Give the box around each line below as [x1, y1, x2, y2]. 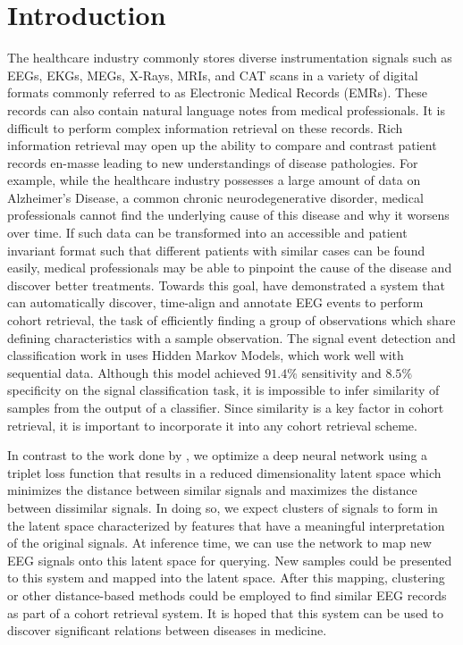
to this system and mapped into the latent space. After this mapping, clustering [7, 568, 445, 587]
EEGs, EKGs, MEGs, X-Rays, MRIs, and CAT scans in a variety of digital [7, 65, 418, 84]
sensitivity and [301, 363, 382, 381]
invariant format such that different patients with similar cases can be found [7, 240, 425, 259]
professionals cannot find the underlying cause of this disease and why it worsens [7, 205, 450, 224]
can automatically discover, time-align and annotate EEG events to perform [7, 293, 424, 312]
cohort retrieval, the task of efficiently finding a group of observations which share [7, 311, 456, 330]
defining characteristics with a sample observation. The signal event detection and [7, 328, 456, 347]
